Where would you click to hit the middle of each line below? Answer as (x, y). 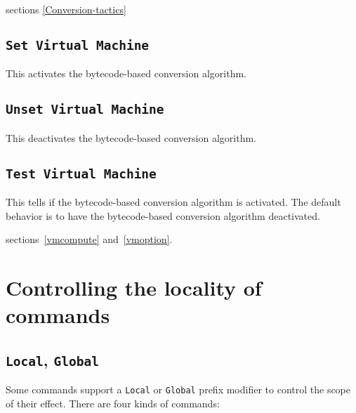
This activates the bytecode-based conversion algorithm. (126, 73)
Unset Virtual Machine (85, 110)
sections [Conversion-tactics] (66, 9)
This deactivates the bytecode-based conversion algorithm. (131, 137)
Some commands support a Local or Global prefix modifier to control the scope (178, 389)
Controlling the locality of (134, 288)
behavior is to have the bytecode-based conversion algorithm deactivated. (163, 215)
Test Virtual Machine (81, 173)
